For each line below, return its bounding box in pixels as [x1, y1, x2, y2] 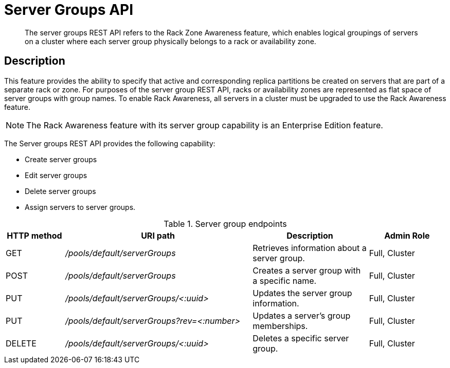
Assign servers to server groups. [25, 202, 136, 211]
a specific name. [253, 275, 317, 286]
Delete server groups [25, 186, 96, 196]
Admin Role [384, 230, 430, 241]
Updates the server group [253, 287, 352, 298]
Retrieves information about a [253, 242, 367, 253]
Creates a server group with [253, 265, 361, 276]
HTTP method [7, 230, 62, 241]
